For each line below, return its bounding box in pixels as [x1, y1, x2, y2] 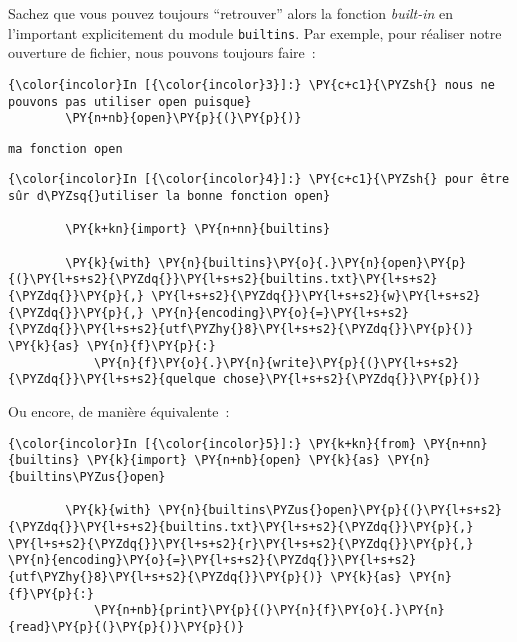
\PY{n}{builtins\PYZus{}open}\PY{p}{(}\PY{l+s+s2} [158, 503, 502, 518]
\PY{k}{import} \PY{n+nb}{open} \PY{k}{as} [86, 453, 381, 468]
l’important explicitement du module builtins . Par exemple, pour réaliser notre [8, 22, 502, 43]
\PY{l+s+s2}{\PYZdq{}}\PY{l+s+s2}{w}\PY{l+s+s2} [151, 289, 481, 304]
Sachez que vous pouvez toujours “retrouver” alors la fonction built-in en [8, 3, 454, 23]
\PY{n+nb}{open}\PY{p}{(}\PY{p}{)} [65, 111, 302, 126]
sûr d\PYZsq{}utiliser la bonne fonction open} [8, 189, 331, 204]
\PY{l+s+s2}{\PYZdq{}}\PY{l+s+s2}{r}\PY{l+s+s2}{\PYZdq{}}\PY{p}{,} [8, 536, 474, 551]
